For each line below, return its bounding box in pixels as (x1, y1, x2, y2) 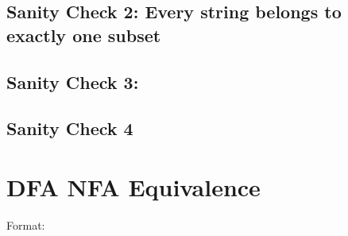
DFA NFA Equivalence (6, 170, 261, 203)
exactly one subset (6, 22, 161, 47)
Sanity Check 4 (6, 116, 133, 141)
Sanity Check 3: (6, 69, 139, 94)
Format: (6, 216, 45, 233)
